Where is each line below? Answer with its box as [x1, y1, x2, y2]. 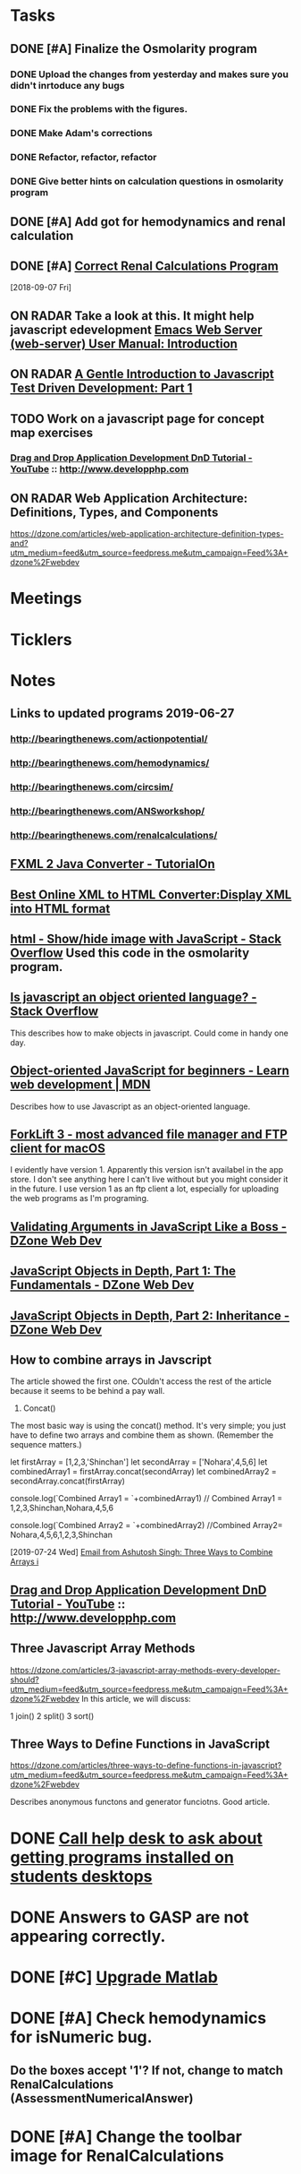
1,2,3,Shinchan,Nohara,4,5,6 [10, 1502, 114, 1514]
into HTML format [10, 901, 111, 916]
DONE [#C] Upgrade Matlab [10, 1967, 218, 1988]
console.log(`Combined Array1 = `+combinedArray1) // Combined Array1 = [10, 1493, 283, 1504]
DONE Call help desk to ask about [10, 1828, 263, 1848]
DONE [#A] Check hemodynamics [10, 2008, 267, 2029]
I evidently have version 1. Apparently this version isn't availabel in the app [10, 1164, 284, 1175]
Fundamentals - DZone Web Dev [10, 1277, 195, 1293]
